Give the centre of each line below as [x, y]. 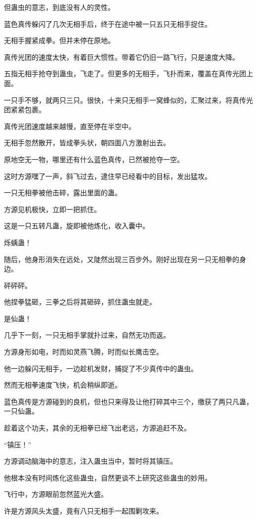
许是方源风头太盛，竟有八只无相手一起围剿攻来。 [84, 511]
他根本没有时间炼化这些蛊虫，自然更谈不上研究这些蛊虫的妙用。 [108, 477]
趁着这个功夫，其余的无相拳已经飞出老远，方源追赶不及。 [97, 428]
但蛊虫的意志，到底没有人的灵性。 [59, 7]
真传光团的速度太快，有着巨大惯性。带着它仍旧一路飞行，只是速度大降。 [122, 57]
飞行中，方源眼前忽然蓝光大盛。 [56, 494]
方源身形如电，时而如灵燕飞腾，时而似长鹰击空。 [84, 352]
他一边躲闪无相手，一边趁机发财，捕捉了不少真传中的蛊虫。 [101, 368]
